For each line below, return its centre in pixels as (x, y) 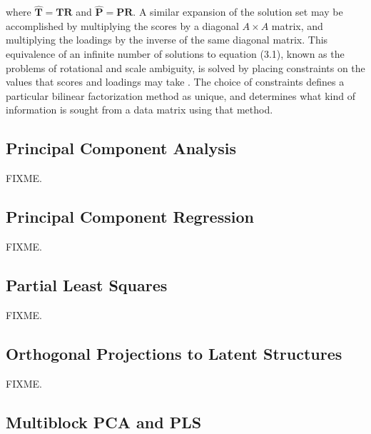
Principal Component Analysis (121, 148)
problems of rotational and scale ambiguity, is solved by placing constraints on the (185, 67)
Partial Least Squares (87, 284)
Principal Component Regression (130, 217)
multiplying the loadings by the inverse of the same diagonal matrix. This (167, 40)
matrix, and (297, 25)
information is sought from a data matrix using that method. (139, 110)
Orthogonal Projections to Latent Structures (174, 353)
